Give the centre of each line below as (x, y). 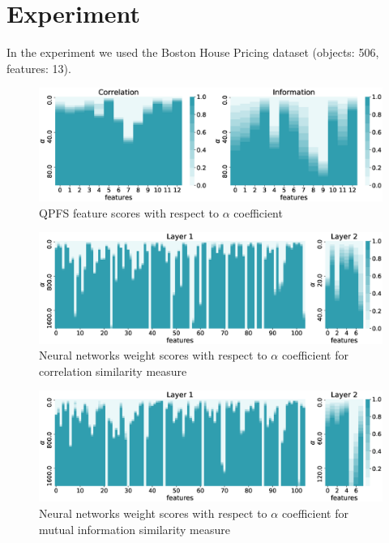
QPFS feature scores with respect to (129, 212)
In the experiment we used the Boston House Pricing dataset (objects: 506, (193, 52)
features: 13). (39, 68)
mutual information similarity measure (135, 529)
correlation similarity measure (113, 371)
